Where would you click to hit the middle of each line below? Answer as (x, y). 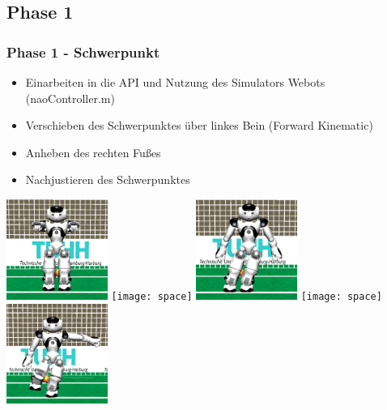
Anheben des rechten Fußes (93, 152)
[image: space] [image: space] (247, 297)
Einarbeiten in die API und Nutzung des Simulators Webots (175, 82)
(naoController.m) (70, 98)
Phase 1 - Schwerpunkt (83, 51)
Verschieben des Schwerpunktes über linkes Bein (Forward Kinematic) (199, 125)
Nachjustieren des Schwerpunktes (108, 179)
